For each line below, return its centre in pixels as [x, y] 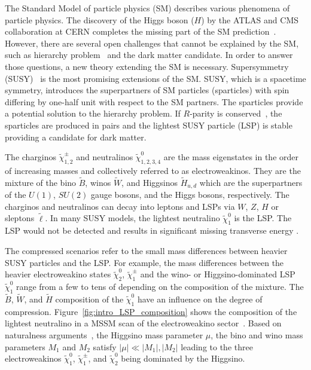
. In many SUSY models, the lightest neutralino [132, 218]
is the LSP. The [263, 218]
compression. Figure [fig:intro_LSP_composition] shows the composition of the [151, 311]
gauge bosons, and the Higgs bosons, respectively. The [190, 195]
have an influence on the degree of [200, 299]
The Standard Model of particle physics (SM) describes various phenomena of [147, 8]
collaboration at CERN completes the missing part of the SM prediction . [141, 31]
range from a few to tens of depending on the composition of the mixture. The [160, 286]
